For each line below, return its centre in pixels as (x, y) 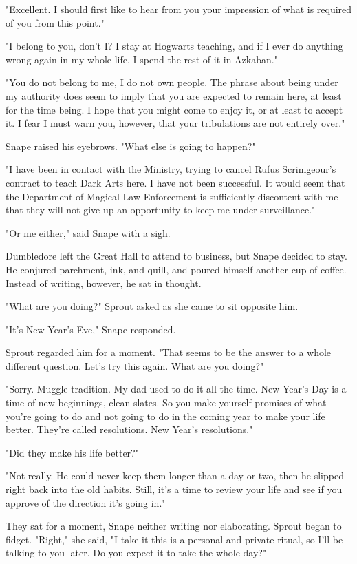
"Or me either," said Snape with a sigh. (88, 232)
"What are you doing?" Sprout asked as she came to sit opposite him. (152, 306)
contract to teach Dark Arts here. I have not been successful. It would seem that (175, 182)
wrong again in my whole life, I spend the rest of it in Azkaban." (142, 59)
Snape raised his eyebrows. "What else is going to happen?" (131, 146)
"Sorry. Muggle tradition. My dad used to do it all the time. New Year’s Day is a (176, 389)
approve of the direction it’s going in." (86, 502)
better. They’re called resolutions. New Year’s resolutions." (129, 429)
